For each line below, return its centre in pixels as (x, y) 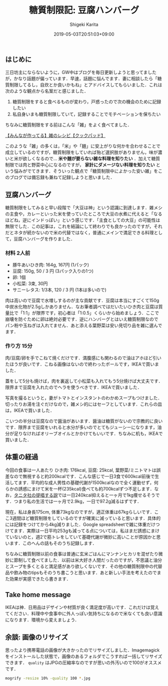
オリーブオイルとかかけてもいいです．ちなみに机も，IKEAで (101, 433)
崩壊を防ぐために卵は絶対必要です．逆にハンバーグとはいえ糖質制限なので (82, 319)
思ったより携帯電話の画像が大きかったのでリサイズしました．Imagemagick (82, 650)
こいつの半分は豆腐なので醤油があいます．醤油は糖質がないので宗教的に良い (84, 421)
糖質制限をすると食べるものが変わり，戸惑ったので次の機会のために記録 (87, 102)
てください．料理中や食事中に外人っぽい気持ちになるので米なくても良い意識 (84, 613)
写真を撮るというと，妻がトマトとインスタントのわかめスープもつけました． (84, 397)
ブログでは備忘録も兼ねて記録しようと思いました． (62, 177)
